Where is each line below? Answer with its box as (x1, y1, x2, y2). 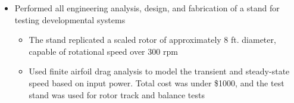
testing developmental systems (14, 13, 126, 26)
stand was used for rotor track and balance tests (29, 88, 205, 101)
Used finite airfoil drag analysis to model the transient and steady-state (29, 65, 290, 77)
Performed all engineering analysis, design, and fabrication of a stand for (14, 2, 280, 14)
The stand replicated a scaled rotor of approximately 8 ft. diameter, (29, 33, 276, 46)
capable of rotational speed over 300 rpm (29, 45, 178, 57)
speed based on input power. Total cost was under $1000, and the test (29, 76, 284, 89)
